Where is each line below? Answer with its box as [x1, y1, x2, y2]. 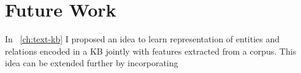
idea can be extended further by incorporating [5, 56, 178, 69]
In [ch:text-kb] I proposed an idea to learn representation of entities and [5, 33, 280, 45]
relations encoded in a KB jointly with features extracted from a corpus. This [5, 44, 297, 57]
